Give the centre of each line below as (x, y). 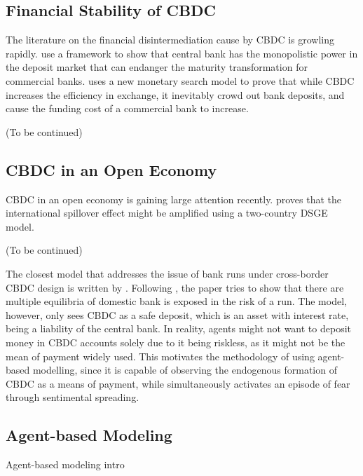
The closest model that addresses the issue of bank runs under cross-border (167, 273)
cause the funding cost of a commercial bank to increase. (127, 108)
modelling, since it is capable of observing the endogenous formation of (185, 370)
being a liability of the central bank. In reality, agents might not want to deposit (178, 328)
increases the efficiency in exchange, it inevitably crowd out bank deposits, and (175, 94)
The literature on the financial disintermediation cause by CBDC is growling (170, 40)
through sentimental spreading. (73, 397)
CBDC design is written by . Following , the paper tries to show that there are (175, 287)
